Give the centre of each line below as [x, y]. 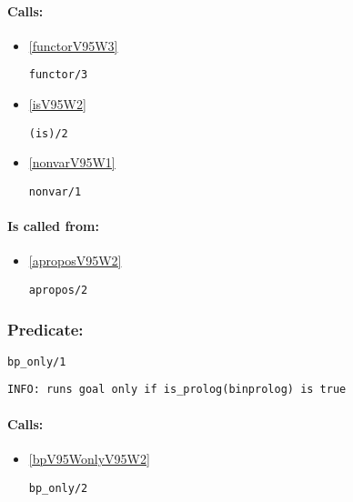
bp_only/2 [58, 488]
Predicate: [45, 329]
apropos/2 [58, 290]
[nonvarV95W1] [72, 162]
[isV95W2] [57, 104]
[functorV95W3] [73, 45]
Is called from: [53, 226]
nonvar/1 [55, 191]
